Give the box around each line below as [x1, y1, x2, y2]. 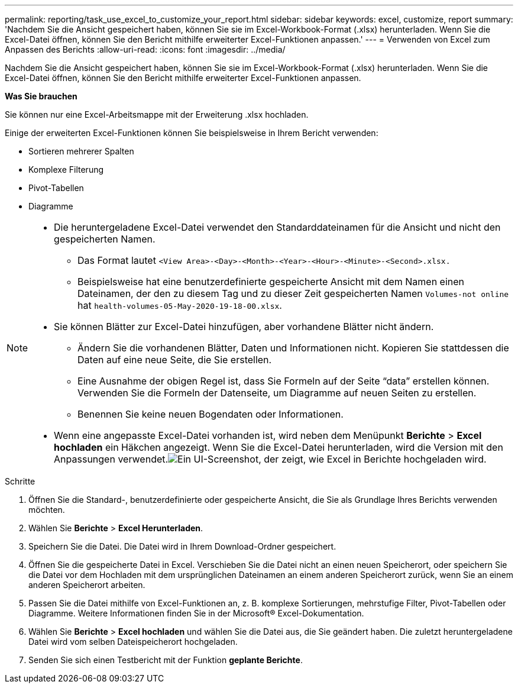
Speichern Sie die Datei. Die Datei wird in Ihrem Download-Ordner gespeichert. [28, 541, 336, 551]
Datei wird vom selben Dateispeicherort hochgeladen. [28, 637, 238, 647]
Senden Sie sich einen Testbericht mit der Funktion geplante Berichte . [28, 655, 303, 665]
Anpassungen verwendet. [54, 453, 169, 465]
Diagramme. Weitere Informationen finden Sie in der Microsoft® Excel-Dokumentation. [28, 608, 364, 618]
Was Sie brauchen [5, 91, 77, 101]
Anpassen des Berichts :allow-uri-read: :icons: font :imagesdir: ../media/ [5, 44, 286, 54]
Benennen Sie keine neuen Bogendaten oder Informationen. [77, 408, 344, 420]
